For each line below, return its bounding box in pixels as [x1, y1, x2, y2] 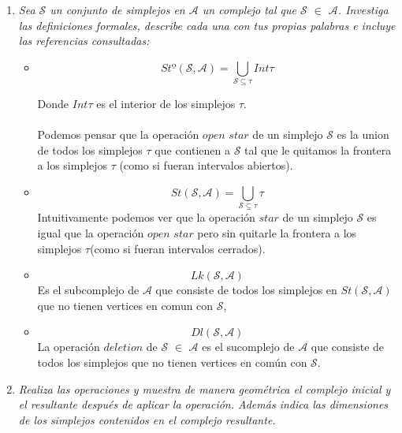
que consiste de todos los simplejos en [155, 282, 337, 298]
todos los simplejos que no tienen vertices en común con [37, 353, 307, 370]
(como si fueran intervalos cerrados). [90, 240, 266, 256]
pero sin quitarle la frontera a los [197, 225, 357, 241]
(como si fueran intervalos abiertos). [119, 157, 293, 174]
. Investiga [337, 2, 389, 17]
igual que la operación [37, 225, 144, 241]
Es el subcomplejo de [37, 282, 140, 298]
